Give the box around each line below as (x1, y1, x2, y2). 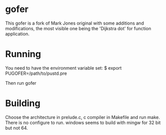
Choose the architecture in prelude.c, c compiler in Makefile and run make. (5, 114, 160, 120)
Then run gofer (5, 80, 37, 86)
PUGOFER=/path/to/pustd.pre (5, 70, 67, 76)
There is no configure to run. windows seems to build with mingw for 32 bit (5, 119, 161, 125)
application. (5, 31, 30, 37)
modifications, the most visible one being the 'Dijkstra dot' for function (5, 25, 151, 31)
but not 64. (5, 124, 28, 131)
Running (5, 49, 41, 60)
